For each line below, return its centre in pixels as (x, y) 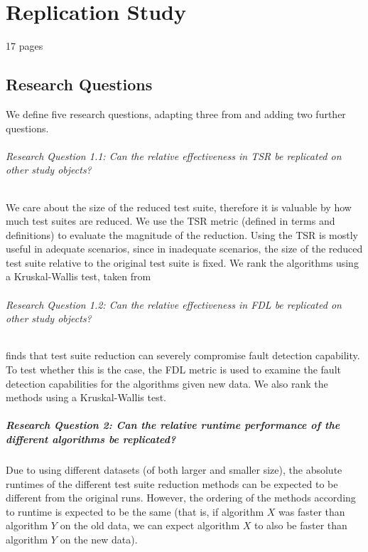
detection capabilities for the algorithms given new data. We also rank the (167, 383)
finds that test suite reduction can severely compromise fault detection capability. (183, 355)
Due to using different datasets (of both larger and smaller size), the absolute (174, 469)
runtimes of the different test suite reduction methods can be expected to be (172, 483)
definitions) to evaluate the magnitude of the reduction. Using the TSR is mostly (182, 234)
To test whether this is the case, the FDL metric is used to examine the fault (173, 370)
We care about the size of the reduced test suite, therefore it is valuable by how (179, 207)
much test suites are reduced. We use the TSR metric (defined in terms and (171, 221)
